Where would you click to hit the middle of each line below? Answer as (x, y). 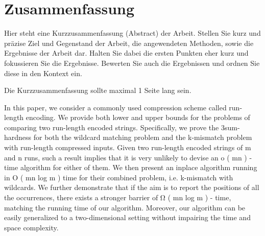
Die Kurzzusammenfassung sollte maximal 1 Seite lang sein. (98, 90)
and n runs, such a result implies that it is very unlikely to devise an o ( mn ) (126, 157)
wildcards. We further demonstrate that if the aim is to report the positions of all (132, 187)
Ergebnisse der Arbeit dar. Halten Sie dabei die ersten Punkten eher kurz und (126, 53)
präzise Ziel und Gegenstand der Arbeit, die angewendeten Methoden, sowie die (129, 43)
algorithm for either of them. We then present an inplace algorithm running (139, 167)
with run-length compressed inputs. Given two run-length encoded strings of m (128, 147)
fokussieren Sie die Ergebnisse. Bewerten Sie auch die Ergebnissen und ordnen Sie (132, 63)
